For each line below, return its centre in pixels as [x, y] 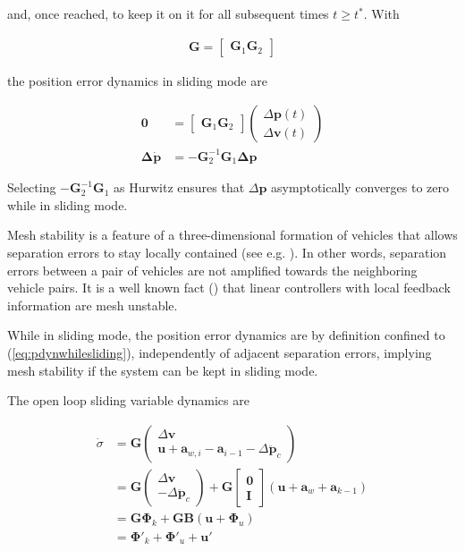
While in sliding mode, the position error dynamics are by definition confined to [226, 335]
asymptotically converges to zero [360, 187]
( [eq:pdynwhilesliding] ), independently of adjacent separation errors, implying [220, 352]
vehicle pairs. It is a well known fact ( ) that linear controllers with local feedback [229, 288]
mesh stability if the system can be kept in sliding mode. [163, 370]
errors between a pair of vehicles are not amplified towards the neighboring [212, 270]
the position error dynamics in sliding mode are [137, 80]
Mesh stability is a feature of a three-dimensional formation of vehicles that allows [232, 235]
